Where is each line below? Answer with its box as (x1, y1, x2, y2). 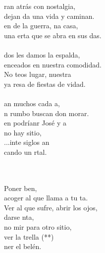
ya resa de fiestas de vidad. (4, 78, 86, 89)
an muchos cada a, (4, 98, 60, 108)
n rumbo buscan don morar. (4, 108, 89, 118)
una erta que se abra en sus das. (4, 30, 102, 40)
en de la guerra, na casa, (4, 20, 78, 31)
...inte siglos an (4, 137, 50, 147)
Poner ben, (4, 183, 37, 193)
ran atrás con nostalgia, (4, 1, 76, 11)
